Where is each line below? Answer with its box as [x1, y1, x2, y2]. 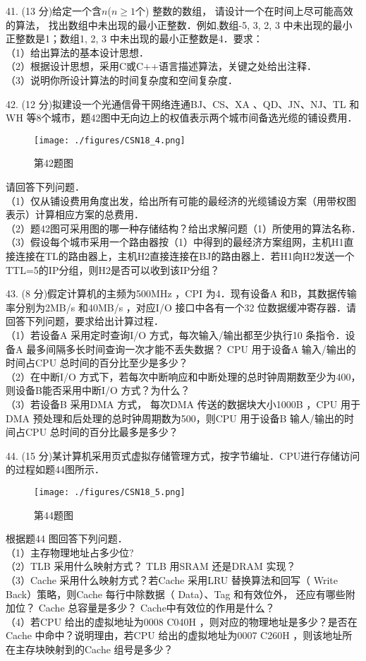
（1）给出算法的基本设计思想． [6, 44, 149, 59]
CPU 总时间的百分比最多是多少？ [25, 424, 178, 439]
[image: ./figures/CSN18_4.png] [34, 135, 185, 145]
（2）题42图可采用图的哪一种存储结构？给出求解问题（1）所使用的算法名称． [6, 220, 361, 235]
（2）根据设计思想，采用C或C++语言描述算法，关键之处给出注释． [6, 59, 317, 73]
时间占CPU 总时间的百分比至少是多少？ [6, 355, 188, 370]
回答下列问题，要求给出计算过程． [6, 314, 164, 328]
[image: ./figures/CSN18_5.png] [34, 487, 185, 497]
